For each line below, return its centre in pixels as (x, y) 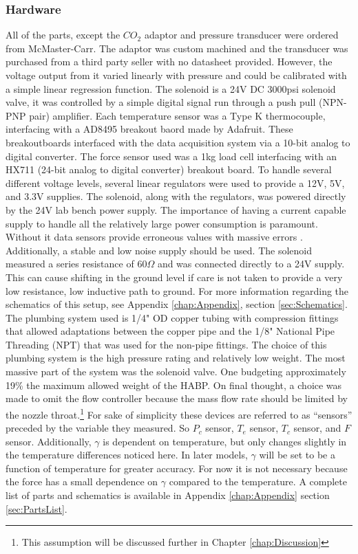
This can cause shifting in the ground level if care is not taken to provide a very (174, 277)
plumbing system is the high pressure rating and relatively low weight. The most (176, 358)
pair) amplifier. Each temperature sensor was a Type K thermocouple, (177, 115)
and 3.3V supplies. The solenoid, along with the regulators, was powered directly (176, 196)
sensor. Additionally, (49, 441)
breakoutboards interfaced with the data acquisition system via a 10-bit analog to (178, 142)
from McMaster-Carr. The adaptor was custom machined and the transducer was (177, 48)
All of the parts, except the (63, 35)
